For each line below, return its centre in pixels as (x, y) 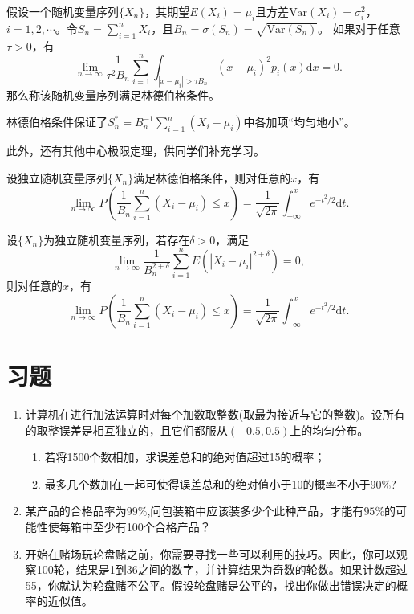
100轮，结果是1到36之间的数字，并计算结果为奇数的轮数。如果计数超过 (222, 569)
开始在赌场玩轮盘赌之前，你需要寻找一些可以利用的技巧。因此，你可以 (211, 553)
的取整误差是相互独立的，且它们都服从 (126, 430)
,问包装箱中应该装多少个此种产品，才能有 (256, 511)
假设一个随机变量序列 (63, 11)
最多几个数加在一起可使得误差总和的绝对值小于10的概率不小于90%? (220, 483)
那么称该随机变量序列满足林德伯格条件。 (113, 94)
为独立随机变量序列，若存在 (117, 239)
